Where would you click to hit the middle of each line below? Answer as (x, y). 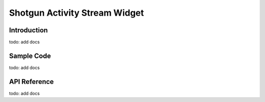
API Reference (31, 82)
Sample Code (30, 56)
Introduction (28, 30)
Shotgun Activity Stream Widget (77, 13)
